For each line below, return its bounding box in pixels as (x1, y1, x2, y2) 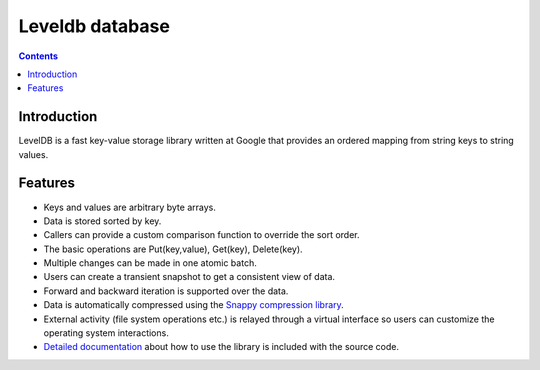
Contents (18, 50, 59, 62)
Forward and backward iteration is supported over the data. (43, 285, 289, 297)
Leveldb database (18, 15, 170, 37)
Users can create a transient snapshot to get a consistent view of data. (43, 271, 335, 283)
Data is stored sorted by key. (43, 215, 162, 227)
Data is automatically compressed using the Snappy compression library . (43, 299, 344, 311)
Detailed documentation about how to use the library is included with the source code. (43, 341, 400, 353)
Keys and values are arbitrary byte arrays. (43, 201, 217, 213)
